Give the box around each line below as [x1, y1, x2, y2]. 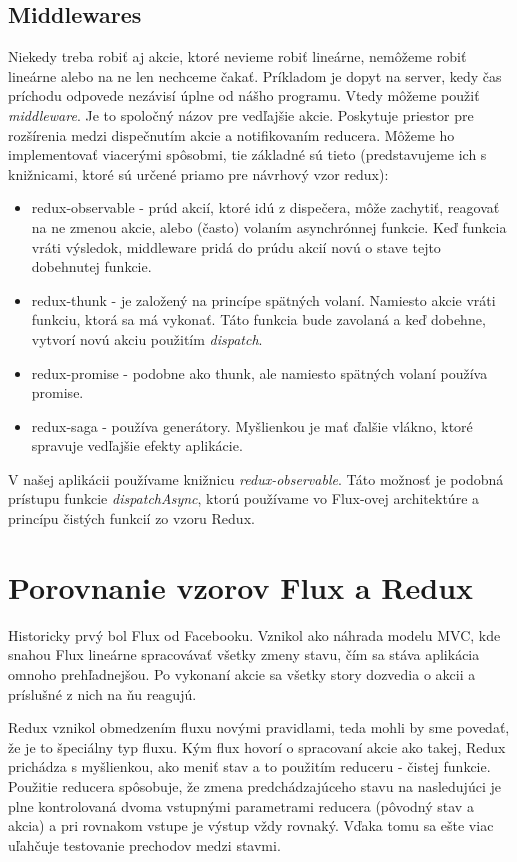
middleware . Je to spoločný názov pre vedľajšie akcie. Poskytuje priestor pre [8, 104, 474, 125]
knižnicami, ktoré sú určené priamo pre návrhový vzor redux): [8, 163, 389, 184]
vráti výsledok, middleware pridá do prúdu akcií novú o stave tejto [31, 236, 441, 257]
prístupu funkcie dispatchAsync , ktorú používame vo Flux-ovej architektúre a [8, 488, 480, 509]
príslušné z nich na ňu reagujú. [8, 683, 197, 704]
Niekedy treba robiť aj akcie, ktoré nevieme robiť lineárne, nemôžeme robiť [8, 46, 467, 67]
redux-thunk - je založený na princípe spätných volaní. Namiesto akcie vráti [31, 289, 496, 310]
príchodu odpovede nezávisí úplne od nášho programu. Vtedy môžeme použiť [8, 85, 480, 106]
